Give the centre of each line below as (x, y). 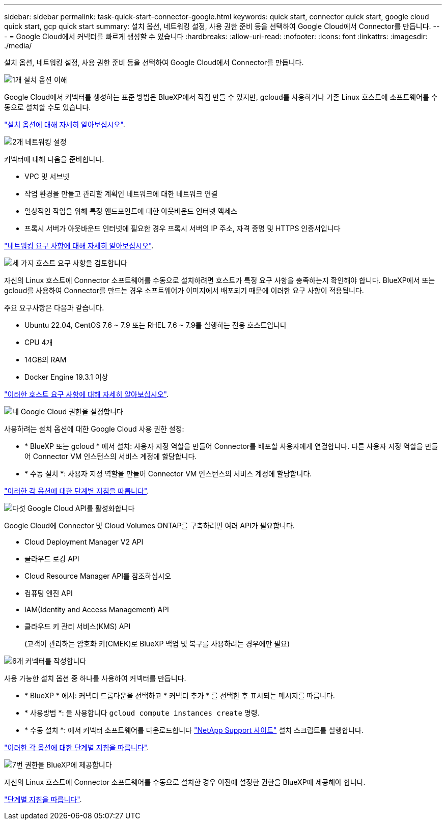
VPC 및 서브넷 (47, 176)
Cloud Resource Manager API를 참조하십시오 (98, 576)
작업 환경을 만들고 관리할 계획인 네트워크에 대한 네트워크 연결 (121, 194)
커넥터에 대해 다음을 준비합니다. (54, 159)
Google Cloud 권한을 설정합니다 (72, 411)
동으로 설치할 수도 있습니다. (48, 107)
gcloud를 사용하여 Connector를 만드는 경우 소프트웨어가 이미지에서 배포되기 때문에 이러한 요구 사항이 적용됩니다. (184, 290)
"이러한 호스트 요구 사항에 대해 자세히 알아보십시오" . (86, 394)
